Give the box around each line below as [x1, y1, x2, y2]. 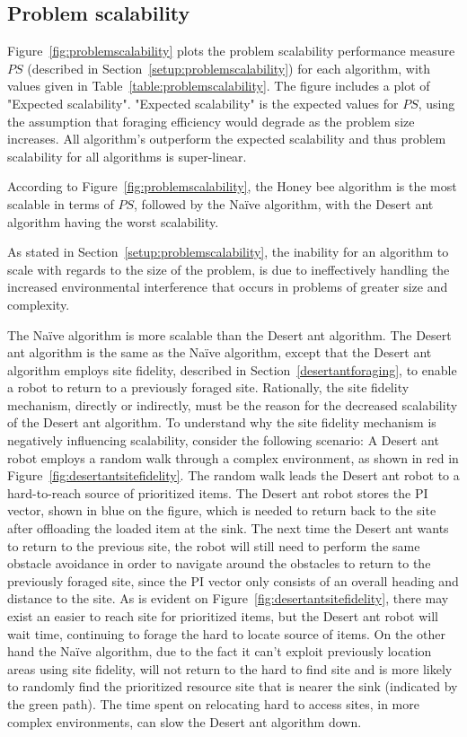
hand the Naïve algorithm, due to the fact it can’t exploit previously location [7, 642, 432, 661]
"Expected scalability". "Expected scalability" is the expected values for [7, 93, 399, 112]
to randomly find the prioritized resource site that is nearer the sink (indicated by [7, 677, 458, 696]
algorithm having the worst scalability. [7, 212, 219, 231]
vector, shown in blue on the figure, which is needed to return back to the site [7, 501, 436, 520]
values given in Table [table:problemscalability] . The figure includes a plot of [7, 76, 430, 95]
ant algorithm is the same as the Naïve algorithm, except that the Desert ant [7, 343, 432, 362]
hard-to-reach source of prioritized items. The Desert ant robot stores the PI [7, 483, 428, 502]
